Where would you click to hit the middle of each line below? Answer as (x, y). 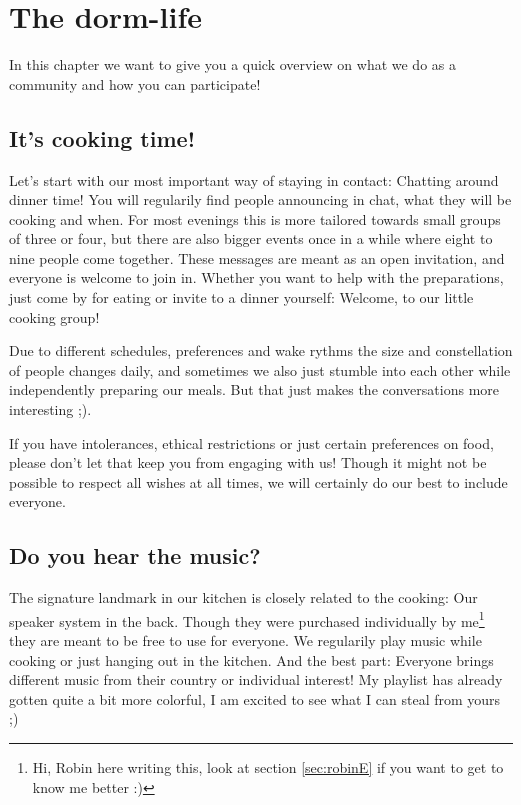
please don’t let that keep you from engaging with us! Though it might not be (248, 462)
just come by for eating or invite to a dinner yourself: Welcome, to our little (241, 297)
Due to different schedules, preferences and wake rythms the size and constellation (261, 350)
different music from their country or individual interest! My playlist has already (256, 679)
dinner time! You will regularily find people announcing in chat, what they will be (260, 199)
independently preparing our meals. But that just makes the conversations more (254, 389)
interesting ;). (50, 409)
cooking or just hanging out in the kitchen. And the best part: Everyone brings (251, 659)
